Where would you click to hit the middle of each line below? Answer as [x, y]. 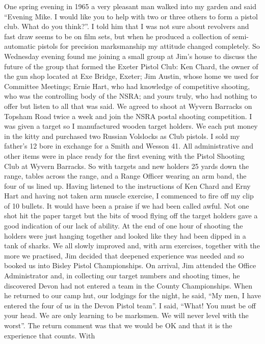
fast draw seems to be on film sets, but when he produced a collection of [117, 36]
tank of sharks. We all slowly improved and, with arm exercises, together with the [132, 246]
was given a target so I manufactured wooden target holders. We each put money [131, 126]
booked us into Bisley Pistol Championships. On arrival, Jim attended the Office [130, 265]
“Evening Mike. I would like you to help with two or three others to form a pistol [131, 16]
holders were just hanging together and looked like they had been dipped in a [125, 235]
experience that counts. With [50, 335]
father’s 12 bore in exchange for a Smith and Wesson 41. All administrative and [129, 146]
